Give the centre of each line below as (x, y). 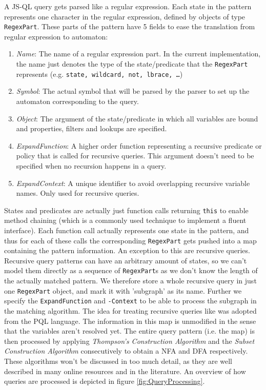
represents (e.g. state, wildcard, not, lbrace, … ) (99, 74)
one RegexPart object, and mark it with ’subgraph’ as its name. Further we (123, 290)
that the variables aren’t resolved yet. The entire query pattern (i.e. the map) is (129, 331)
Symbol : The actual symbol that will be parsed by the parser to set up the (133, 91)
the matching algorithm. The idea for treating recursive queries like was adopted (130, 310)
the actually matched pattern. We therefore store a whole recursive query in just (130, 281)
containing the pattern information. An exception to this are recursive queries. (127, 250)
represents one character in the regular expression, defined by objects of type (125, 16)
